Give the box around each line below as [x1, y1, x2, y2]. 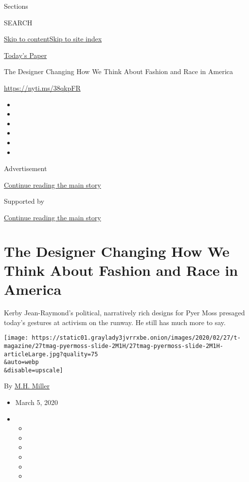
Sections [4, 1, 28, 11]
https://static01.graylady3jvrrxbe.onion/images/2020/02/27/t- [32, 334, 241, 342]
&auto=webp [4, 359, 39, 366]
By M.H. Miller [4, 381, 50, 391]
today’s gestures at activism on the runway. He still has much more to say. [4, 317, 226, 327]
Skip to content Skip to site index [4, 34, 102, 44]
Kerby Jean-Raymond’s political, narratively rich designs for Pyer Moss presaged [4, 308, 245, 317]
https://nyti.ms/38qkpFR [4, 82, 81, 93]
